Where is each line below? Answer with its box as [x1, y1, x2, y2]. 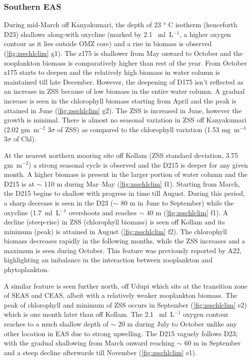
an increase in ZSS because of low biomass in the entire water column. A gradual [4, 86, 245, 96]
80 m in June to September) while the [120, 197, 234, 207]
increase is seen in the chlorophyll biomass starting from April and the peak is [4, 95, 236, 105]
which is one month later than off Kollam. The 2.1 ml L [4, 309, 175, 319]
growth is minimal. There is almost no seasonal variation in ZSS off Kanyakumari [4, 115, 247, 125]
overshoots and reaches [68, 207, 137, 217]
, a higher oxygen [179, 29, 231, 39]
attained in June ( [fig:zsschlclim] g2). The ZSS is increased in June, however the [4, 105, 242, 115]
